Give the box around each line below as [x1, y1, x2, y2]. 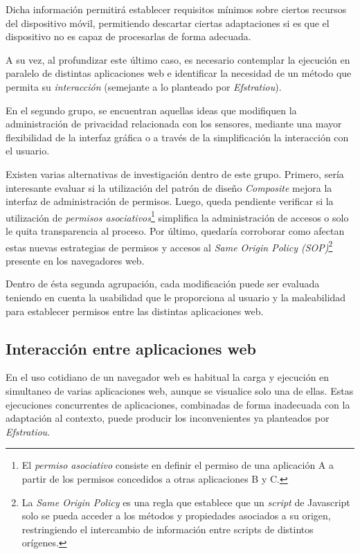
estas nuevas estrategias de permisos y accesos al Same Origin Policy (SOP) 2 [6, 238, 333, 254]
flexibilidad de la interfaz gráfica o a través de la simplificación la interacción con [6, 129, 349, 144]
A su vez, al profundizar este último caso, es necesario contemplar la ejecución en [6, 52, 350, 66]
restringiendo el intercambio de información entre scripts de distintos [21, 521, 314, 536]
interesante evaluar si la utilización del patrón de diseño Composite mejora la [6, 180, 332, 195]
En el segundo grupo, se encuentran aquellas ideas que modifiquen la [6, 102, 297, 117]
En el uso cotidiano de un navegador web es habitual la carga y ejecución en [6, 370, 330, 384]
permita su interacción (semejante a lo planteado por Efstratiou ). [6, 79, 282, 93]
